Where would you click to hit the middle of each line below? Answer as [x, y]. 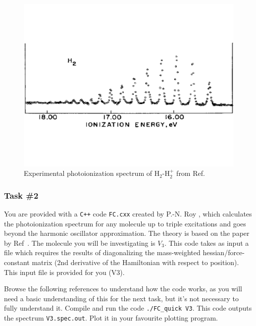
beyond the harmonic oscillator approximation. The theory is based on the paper [127, 233]
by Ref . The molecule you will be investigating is [80, 243]
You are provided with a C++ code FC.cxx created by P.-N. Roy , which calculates [128, 213]
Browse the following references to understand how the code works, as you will [123, 289]
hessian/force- [224, 252]
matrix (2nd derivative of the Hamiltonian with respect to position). [135, 262]
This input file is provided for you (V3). [64, 272]
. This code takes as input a [207, 243]
